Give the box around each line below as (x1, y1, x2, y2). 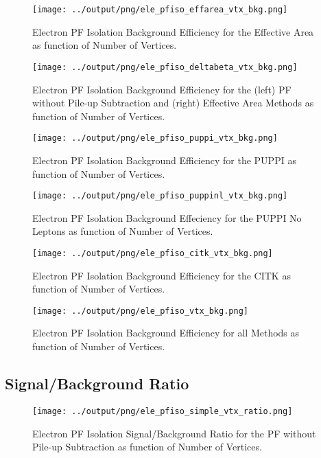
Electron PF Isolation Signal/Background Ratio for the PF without (32, 426, 316, 440)
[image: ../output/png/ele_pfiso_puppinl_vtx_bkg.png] (32, 191, 288, 201)
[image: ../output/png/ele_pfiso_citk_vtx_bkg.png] (32, 248, 273, 258)
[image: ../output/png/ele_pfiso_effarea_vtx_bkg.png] (32, 5, 288, 14)
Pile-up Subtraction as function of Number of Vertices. (32, 439, 262, 454)
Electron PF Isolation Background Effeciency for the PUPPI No (32, 210, 302, 225)
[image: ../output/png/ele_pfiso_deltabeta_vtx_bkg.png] (32, 62, 298, 72)
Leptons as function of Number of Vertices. (32, 224, 213, 238)
